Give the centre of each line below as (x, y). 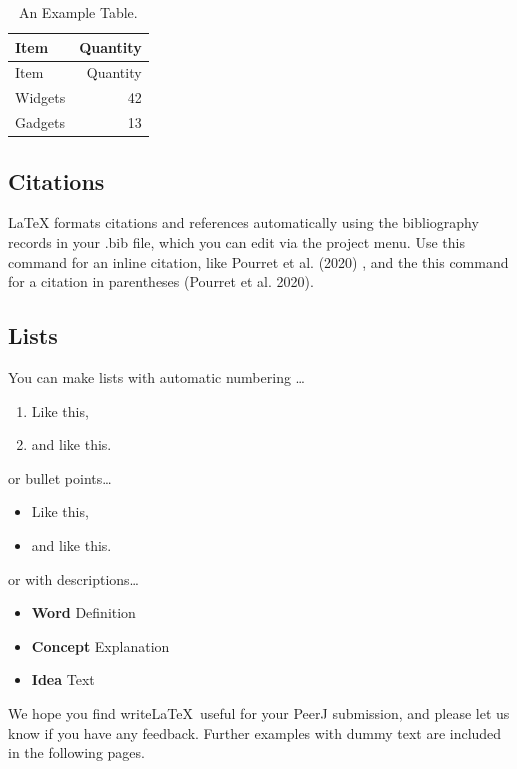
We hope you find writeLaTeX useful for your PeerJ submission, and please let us (259, 712)
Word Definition (83, 612)
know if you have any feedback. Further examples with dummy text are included (255, 732)
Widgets (40, 97)
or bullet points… (60, 477)
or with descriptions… (73, 578)
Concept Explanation (100, 645)
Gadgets (40, 122)
